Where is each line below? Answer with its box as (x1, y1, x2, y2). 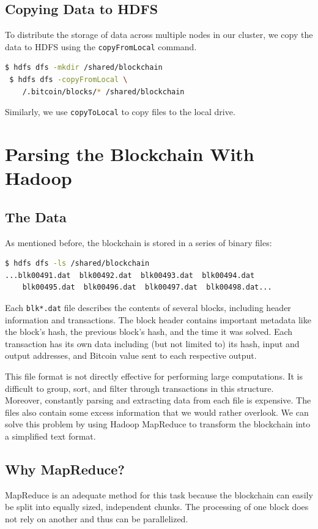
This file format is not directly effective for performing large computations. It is (5, 370, 303, 383)
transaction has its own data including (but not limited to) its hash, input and (5, 337, 300, 350)
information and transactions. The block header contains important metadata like (5, 313, 311, 326)
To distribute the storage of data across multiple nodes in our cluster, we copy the (5, 28, 313, 41)
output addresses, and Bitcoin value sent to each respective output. (5, 349, 257, 362)
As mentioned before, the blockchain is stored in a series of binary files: (5, 236, 272, 249)
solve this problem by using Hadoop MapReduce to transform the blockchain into (5, 418, 311, 430)
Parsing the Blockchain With (5, 141, 254, 167)
